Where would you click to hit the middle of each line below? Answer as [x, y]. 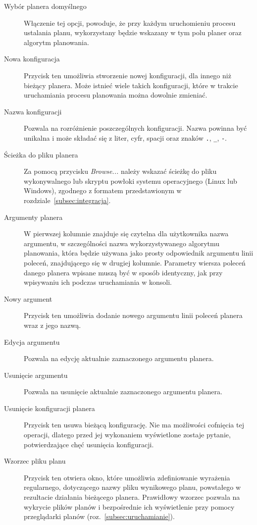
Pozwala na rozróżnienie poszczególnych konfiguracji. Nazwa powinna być [135, 128]
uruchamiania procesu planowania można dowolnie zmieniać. [116, 95]
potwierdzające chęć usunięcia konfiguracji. [89, 444]
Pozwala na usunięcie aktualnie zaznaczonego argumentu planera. [123, 392]
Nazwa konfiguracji [33, 111]
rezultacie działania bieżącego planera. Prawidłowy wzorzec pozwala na [132, 497]
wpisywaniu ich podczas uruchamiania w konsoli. [98, 282]
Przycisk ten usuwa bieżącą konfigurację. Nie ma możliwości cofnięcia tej [134, 425]
